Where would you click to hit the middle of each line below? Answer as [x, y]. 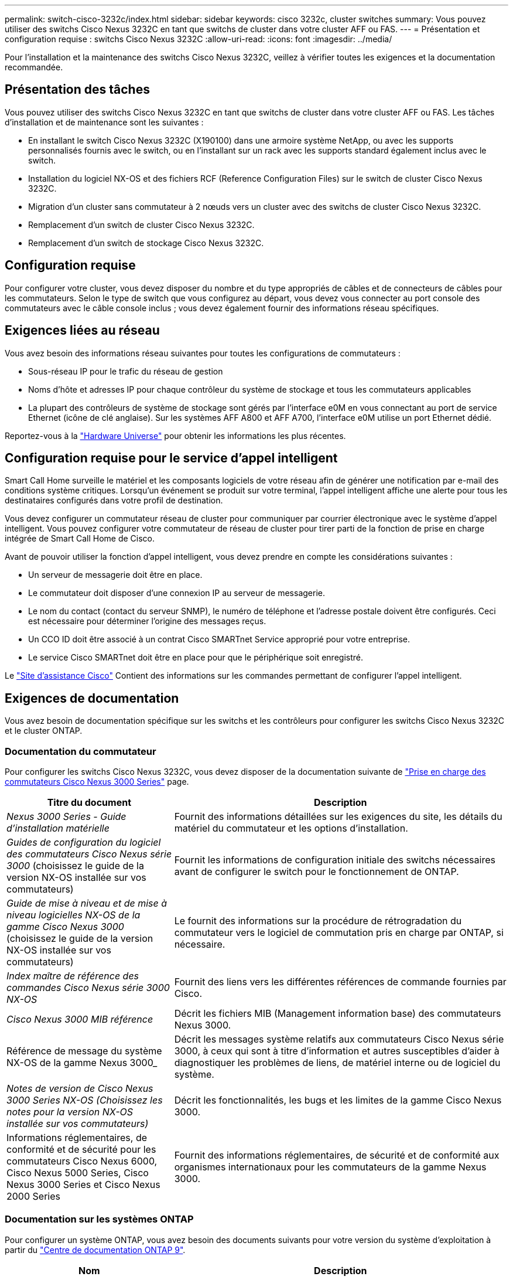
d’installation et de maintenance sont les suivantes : [104, 122]
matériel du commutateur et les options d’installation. [291, 828]
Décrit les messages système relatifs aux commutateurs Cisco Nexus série [339, 1039]
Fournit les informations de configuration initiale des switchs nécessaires [335, 859]
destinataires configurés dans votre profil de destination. [114, 501]
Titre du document [89, 802]
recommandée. [34, 67]
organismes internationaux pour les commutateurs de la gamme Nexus [330, 1167]
